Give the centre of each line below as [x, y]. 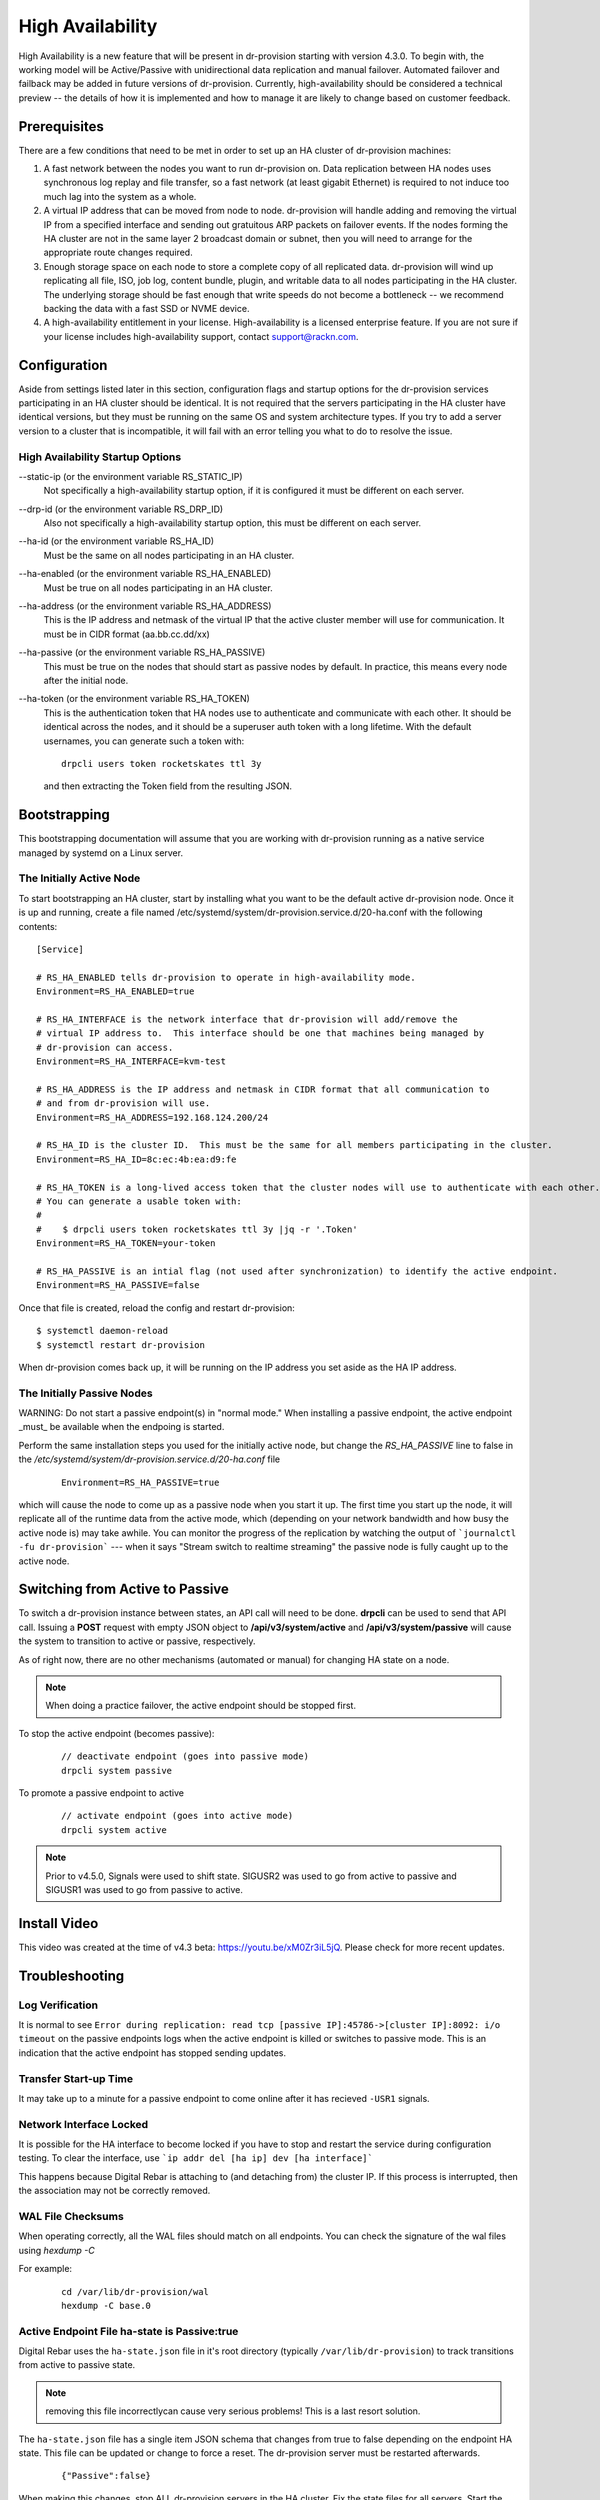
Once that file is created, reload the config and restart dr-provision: [156, 1307]
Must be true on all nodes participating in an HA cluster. [158, 587]
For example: [45, 2269]
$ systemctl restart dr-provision [120, 1344]
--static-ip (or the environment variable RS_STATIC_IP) [131, 476]
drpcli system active [114, 1829]
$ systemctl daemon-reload [102, 1331]
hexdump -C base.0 [106, 2305]
